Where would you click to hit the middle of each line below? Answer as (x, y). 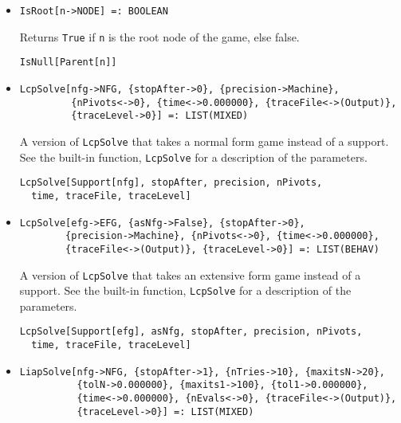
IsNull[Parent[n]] (68, 63)
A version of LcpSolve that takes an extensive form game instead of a (190, 274)
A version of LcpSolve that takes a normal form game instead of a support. (204, 141)
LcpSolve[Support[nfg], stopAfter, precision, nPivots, (171, 183)
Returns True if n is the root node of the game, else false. (159, 36)
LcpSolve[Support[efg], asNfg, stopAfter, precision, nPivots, (191, 332)
